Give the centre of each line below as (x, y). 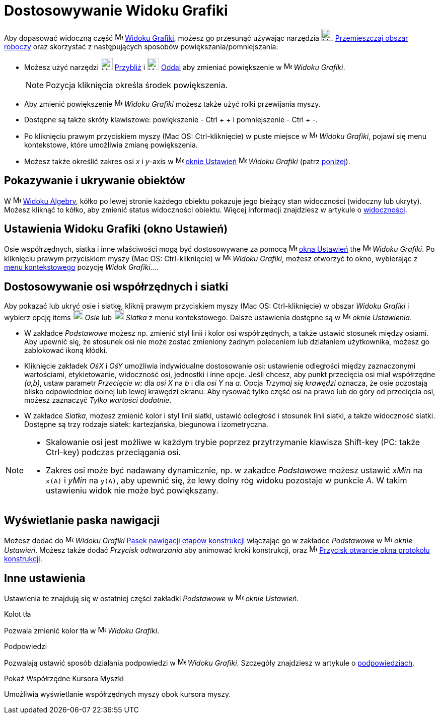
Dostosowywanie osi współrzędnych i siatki (116, 286)
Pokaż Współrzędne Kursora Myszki (64, 678)
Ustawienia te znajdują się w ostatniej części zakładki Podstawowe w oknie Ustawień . (152, 598)
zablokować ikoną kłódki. (66, 350)
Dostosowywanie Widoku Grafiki (116, 11)
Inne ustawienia (45, 578)
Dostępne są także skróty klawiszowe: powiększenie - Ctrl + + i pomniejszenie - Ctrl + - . (171, 119)
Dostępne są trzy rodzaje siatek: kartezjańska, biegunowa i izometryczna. (146, 424)
